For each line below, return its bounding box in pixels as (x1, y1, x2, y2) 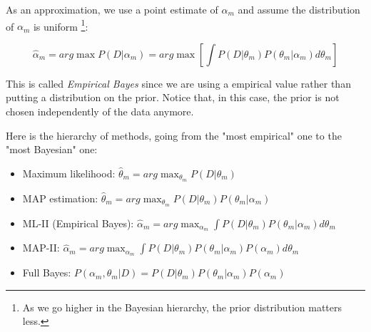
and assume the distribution (238, 2, 360, 16)
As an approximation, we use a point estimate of (6, 2, 218, 16)
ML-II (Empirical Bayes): (22, 215, 134, 230)
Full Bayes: (22, 265, 71, 280)
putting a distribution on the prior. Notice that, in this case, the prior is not (6, 90, 340, 105)
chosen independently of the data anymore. (6, 104, 194, 119)
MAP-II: (22, 240, 60, 255)
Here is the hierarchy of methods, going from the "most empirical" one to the (6, 128, 342, 142)
